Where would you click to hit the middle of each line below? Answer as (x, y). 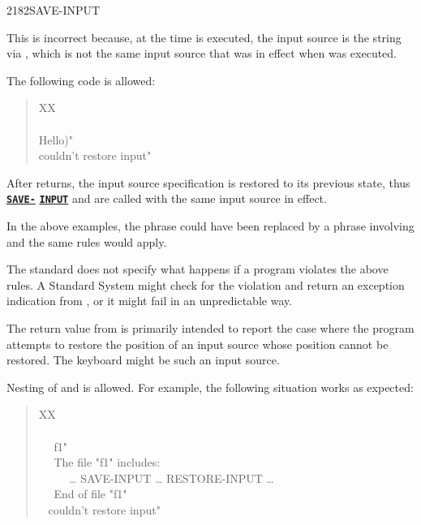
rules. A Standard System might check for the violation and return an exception (206, 284)
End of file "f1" (90, 494)
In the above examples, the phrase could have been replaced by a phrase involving (210, 226)
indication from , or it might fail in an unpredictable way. (150, 301)
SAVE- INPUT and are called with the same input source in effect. (167, 198)
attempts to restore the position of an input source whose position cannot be (198, 344)
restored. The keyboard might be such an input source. (143, 360)
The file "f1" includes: (107, 462)
